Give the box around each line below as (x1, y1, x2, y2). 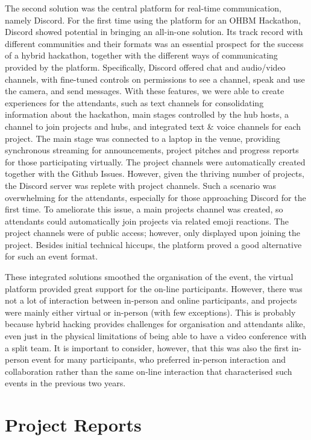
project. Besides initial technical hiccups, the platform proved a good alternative (5, 238, 302, 250)
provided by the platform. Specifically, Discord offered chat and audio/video (5, 60, 286, 73)
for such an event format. (5, 250, 98, 263)
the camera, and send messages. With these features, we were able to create (5, 84, 284, 97)
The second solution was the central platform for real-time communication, (5, 2, 281, 14)
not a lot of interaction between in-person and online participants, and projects (5, 294, 297, 307)
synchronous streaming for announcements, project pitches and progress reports (5, 144, 299, 156)
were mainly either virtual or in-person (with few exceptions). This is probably (5, 305, 296, 318)
